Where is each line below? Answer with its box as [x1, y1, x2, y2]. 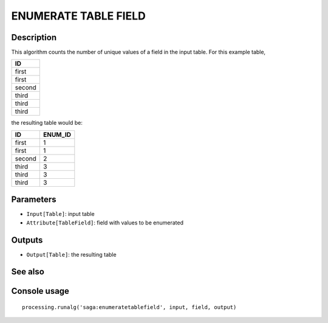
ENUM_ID [43, 130, 71, 139]
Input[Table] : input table [26, 210, 95, 218]
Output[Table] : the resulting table [26, 251, 117, 258]
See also [11, 266, 45, 277]
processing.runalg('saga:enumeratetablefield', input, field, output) [22, 304, 237, 311]
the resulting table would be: [11, 119, 83, 127]
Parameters [11, 195, 56, 205]
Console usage [11, 286, 70, 296]
